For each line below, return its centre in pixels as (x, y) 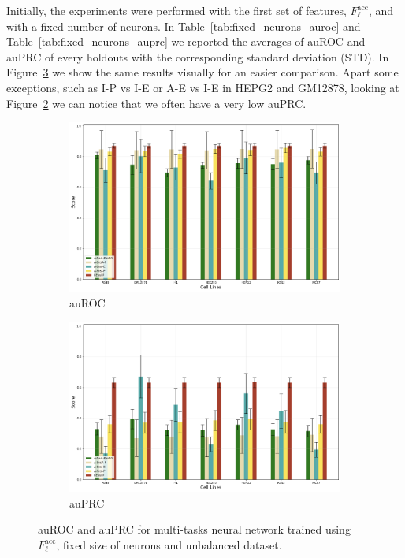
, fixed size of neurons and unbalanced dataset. (169, 544)
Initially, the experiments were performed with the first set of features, (176, 10)
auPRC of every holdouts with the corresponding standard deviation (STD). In (198, 56)
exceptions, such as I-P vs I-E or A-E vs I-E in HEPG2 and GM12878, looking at (203, 87)
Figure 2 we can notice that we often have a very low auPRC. (156, 103)
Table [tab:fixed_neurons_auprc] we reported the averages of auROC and (186, 41)
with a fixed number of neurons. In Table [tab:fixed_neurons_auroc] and (184, 26)
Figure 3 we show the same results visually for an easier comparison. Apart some (202, 72)
